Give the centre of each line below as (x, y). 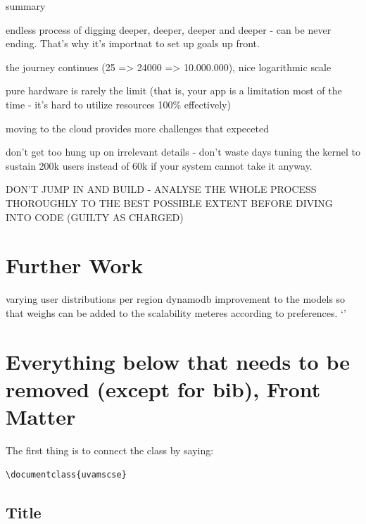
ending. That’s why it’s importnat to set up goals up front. (133, 43)
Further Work (74, 265)
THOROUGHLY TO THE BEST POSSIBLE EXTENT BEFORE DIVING (169, 202)
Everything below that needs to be (178, 361)
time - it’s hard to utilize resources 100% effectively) (118, 104)
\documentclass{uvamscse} (66, 474)
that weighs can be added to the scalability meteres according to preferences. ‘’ (176, 312)
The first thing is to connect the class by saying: (110, 450)
